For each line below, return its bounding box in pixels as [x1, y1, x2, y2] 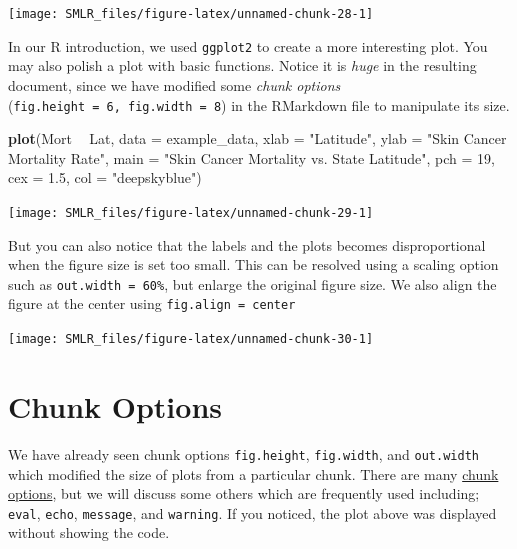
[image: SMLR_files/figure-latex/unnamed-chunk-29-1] [8, 205, 374, 220]
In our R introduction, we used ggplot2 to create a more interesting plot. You [8, 35, 488, 56]
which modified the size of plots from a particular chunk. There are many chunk [8, 463, 499, 484]
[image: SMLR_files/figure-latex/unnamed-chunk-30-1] [8, 332, 374, 347]
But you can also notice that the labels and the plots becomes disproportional [8, 234, 486, 255]
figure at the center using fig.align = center [8, 293, 296, 314]
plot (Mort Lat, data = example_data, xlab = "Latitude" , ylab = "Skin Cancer [8, 128, 507, 149]
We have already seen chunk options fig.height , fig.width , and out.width [8, 443, 479, 464]
